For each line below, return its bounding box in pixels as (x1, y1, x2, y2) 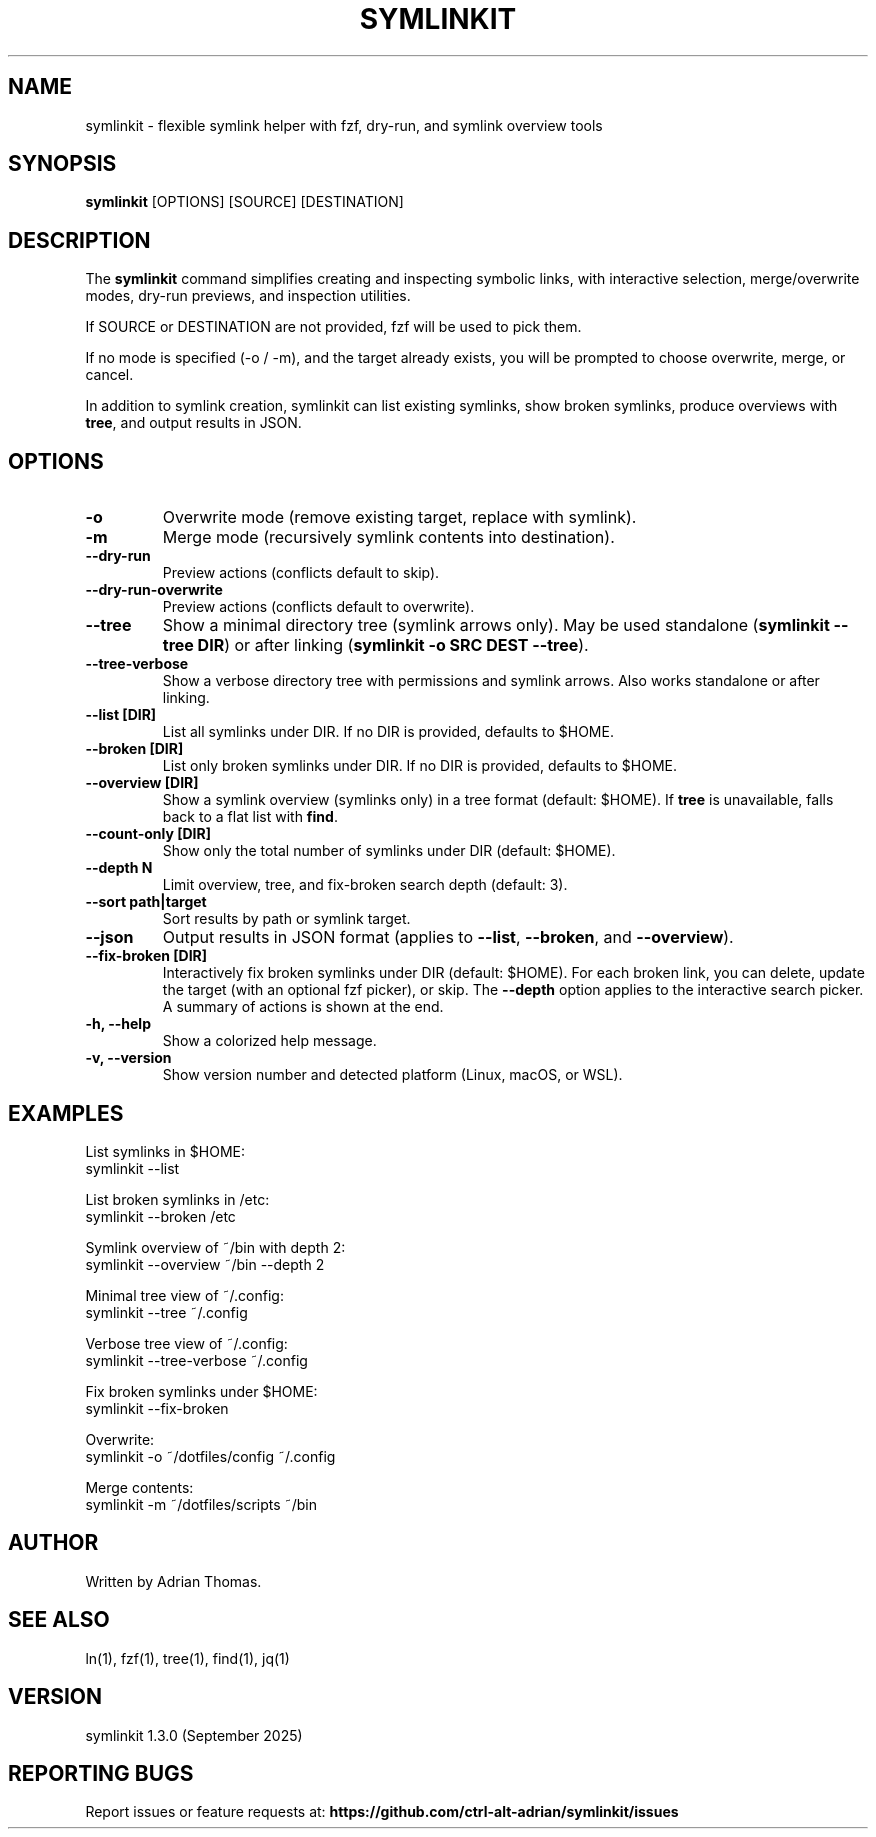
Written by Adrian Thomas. (85, 1572, 262, 1590)
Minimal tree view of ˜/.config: (85, 1286, 284, 1304)
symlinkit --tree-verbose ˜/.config (85, 1351, 308, 1369)
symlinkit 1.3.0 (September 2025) (85, 1726, 303, 1744)
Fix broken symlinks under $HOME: (85, 1382, 318, 1400)
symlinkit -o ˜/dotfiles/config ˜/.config (85, 1447, 336, 1465)
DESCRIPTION (8, 227, 151, 253)
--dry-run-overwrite (85, 581, 223, 599)
